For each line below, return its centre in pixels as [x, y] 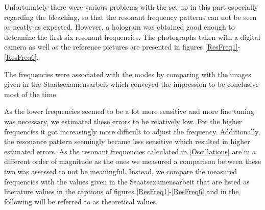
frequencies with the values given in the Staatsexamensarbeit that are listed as [127, 181]
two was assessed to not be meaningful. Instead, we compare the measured [121, 171]
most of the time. [31, 94]
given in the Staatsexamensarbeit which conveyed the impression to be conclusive [131, 84]
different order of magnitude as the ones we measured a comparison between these [133, 161]
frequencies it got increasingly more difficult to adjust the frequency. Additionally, [132, 131]
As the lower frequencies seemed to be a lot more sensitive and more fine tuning [129, 111]
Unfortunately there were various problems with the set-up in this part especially [131, 7]
